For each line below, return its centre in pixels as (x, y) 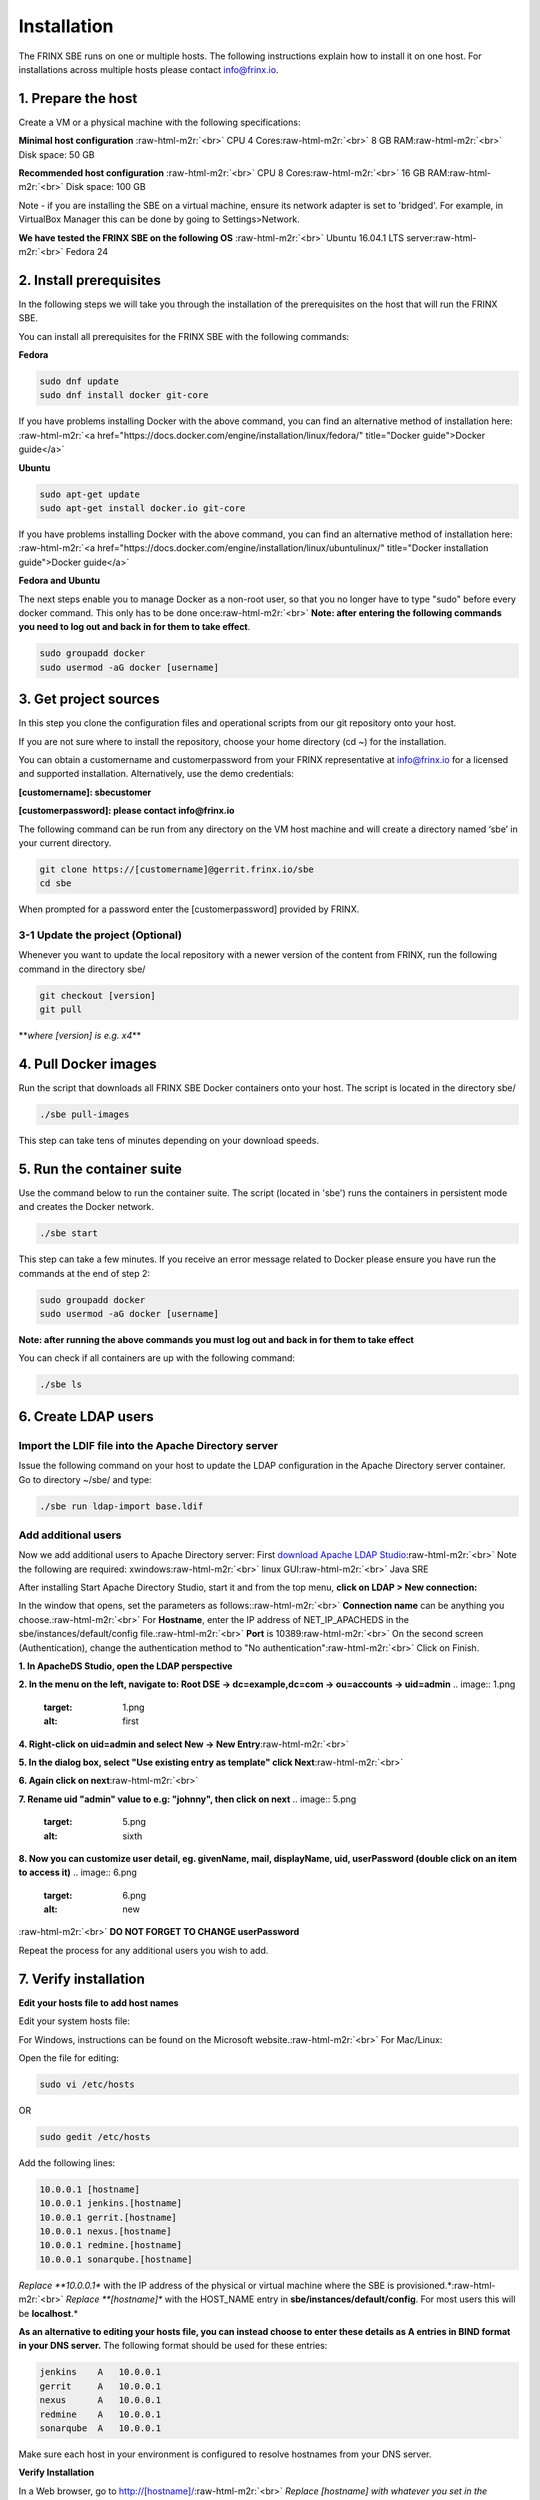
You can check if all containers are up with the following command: (156, 1358)
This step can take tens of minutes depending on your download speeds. (169, 1141)
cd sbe (55, 883)
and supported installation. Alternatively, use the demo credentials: (156, 774)
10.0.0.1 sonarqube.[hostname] (116, 2259)
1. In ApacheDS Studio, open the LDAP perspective (125, 1666)
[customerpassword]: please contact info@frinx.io (126, 811)
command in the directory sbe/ (82, 969)
